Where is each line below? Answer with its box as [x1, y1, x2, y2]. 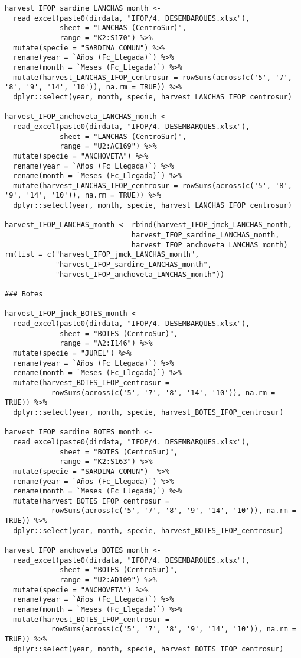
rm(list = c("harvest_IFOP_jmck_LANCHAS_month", [5, 250, 199, 259]
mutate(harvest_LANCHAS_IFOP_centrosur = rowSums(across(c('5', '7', [13, 73, 292, 82]
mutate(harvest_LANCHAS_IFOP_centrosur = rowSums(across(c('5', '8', [13, 181, 292, 190]
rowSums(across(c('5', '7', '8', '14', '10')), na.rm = [51, 388, 276, 397]
